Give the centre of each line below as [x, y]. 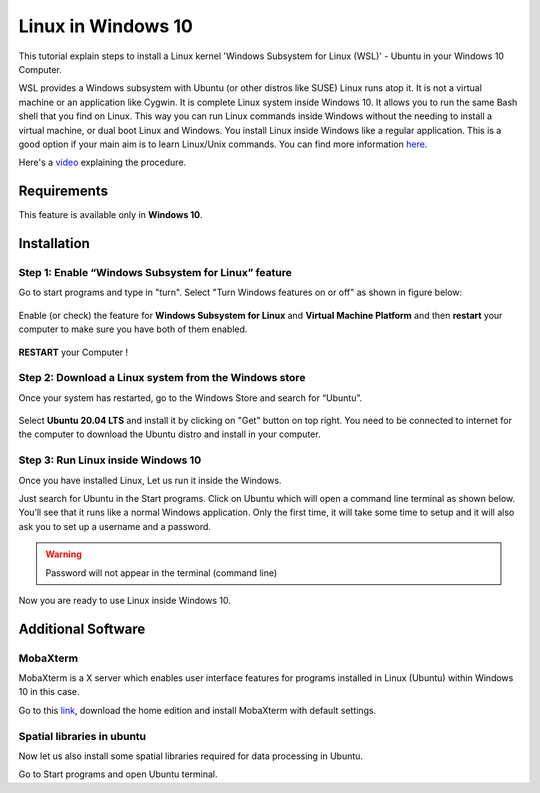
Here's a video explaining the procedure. [102, 162]
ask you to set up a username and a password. [115, 526]
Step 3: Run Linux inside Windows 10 [110, 460]
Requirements [63, 191]
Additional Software [82, 628]
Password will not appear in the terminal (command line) [161, 572]
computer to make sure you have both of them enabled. [133, 329]
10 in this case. [49, 692]
